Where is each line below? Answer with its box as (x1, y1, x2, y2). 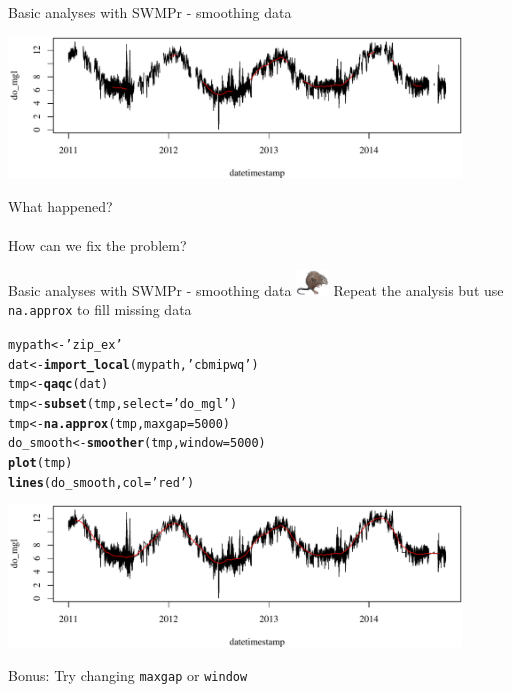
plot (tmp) (8, 455, 73, 470)
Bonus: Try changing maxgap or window (8, 664, 248, 685)
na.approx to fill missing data (8, 299, 192, 320)
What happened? (8, 195, 113, 216)
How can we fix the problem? (8, 235, 187, 256)
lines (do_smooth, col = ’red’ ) (8, 475, 195, 490)
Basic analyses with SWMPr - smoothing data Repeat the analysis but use (8, 279, 504, 300)
